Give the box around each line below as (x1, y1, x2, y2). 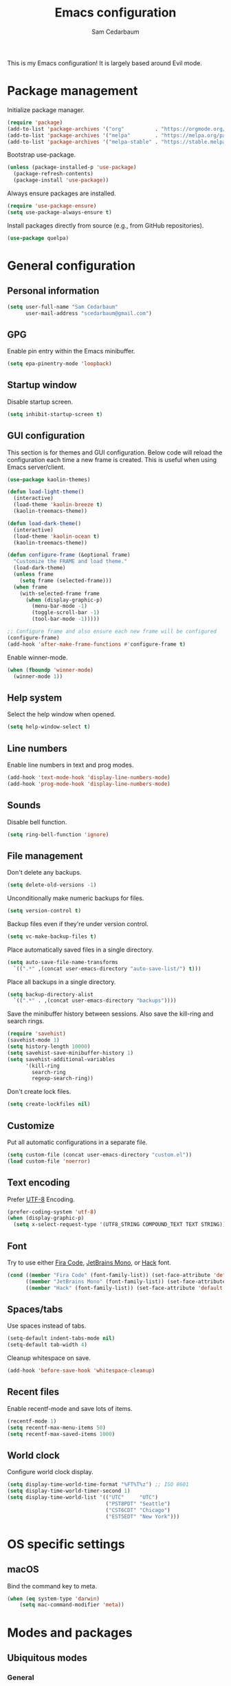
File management (7, 850, 84, 862)
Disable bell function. (7, 818, 67, 826)
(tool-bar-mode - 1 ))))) (32, 615, 100, 623)
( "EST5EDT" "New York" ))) (105, 1513, 180, 1520)
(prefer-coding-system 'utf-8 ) (7, 1208, 97, 1215)
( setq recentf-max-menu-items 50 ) (7, 1424, 107, 1431)
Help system (7, 692, 63, 703)
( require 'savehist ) (7, 1030, 67, 1038)
